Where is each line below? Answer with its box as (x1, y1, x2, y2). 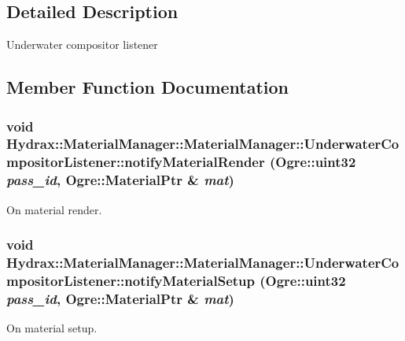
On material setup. (6, 320, 98, 336)
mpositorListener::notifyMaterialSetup (6, 270, 255, 290)
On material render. (6, 201, 102, 217)
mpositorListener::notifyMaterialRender (6, 152, 265, 172)
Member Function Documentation (6, 75, 289, 99)
